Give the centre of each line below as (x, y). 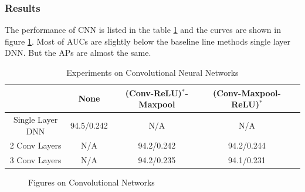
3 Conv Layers (35, 160)
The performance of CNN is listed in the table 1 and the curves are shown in (143, 30)
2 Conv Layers (35, 145)
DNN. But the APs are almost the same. (78, 53)
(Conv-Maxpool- (247, 92)
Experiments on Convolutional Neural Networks (152, 72)
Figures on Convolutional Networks (91, 182)
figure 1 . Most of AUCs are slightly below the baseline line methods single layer (148, 41)
